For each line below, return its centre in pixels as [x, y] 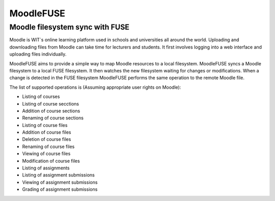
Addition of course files [47, 132]
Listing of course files [45, 125]
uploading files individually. [38, 54]
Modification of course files [51, 161]
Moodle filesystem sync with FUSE [70, 27]
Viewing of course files [46, 154]
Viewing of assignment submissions [60, 182]
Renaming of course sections [53, 118]
